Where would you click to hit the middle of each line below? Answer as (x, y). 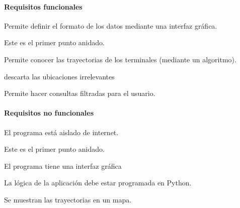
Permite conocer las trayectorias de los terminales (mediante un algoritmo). (120, 59)
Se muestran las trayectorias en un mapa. (68, 199)
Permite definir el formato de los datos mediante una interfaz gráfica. (111, 25)
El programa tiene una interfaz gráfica (63, 166)
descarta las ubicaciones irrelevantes (59, 76)
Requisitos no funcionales (49, 113)
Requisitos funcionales (43, 6)
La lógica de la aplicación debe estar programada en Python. (98, 183)
